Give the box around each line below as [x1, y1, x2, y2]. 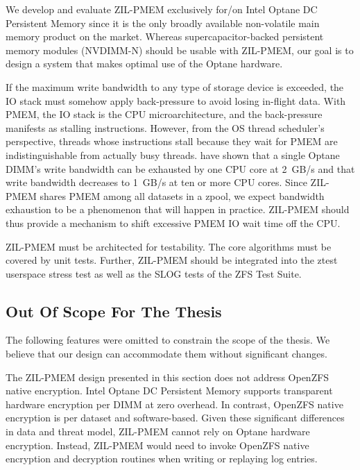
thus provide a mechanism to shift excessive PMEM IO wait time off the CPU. [6, 215, 341, 230]
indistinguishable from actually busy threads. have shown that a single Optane [6, 147, 340, 162]
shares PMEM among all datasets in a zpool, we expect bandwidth [40, 188, 325, 203]
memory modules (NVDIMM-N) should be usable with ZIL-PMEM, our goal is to [6, 42, 354, 57]
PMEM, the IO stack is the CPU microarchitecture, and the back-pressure [6, 107, 323, 121]
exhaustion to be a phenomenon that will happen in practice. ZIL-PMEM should [6, 202, 350, 217]
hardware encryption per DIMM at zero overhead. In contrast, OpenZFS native [6, 396, 343, 411]
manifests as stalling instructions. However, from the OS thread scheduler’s [6, 120, 325, 135]
